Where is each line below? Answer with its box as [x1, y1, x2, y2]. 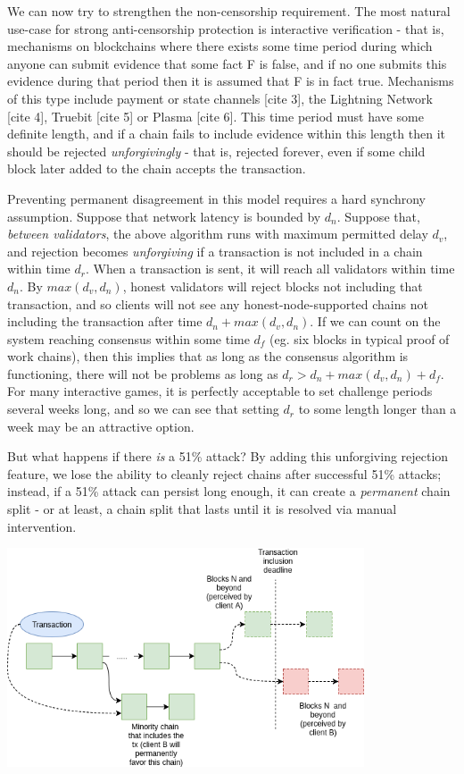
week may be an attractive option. [7, 416, 195, 435]
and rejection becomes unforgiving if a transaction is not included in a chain [7, 241, 423, 260]
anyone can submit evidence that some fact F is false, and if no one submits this [7, 54, 447, 72]
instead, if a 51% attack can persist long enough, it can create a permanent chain [7, 482, 451, 501]
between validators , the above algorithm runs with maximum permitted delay [7, 224, 428, 243]
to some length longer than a [298, 400, 457, 418]
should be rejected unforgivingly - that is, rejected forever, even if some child [7, 141, 426, 160]
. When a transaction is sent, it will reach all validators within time [85, 259, 455, 278]
